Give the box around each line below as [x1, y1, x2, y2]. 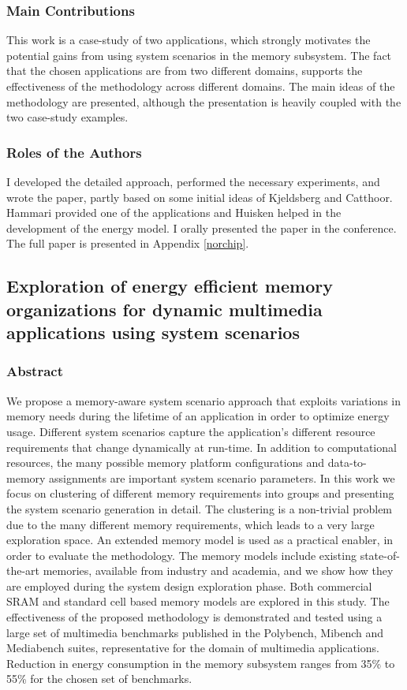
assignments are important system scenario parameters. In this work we [49, 469, 395, 486]
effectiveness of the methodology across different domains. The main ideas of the [6, 78, 395, 94]
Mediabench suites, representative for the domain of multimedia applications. [6, 640, 379, 656]
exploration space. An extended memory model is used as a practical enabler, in [6, 531, 394, 548]
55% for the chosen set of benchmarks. [6, 670, 192, 687]
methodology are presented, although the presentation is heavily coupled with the [6, 93, 401, 110]
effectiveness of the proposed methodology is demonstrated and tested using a [6, 609, 383, 625]
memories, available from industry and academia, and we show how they [43, 562, 394, 579]
